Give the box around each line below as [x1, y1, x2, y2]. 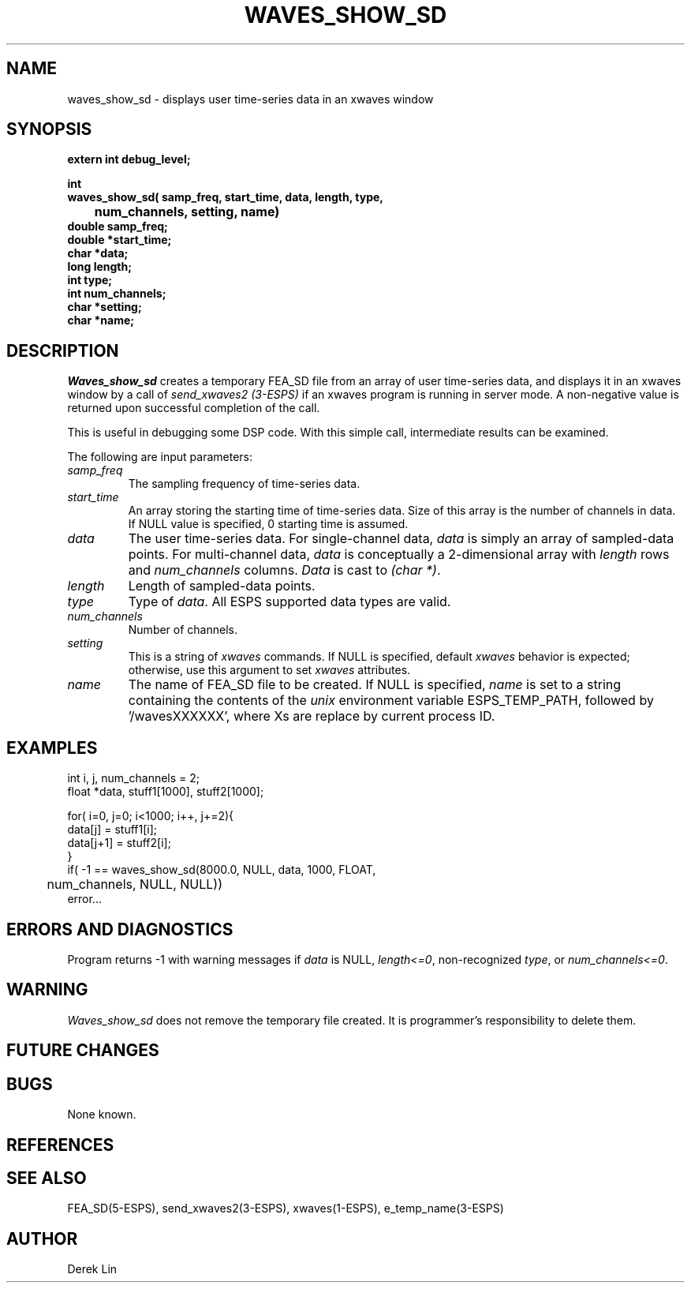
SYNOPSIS [6, 119, 92, 140]
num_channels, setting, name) [94, 204, 280, 220]
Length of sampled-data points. [128, 578, 316, 594]
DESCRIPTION [6, 340, 119, 361]
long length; [67, 260, 133, 274]
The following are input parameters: [67, 450, 252, 464]
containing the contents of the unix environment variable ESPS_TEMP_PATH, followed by [128, 692, 654, 709]
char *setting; [67, 300, 142, 314]
